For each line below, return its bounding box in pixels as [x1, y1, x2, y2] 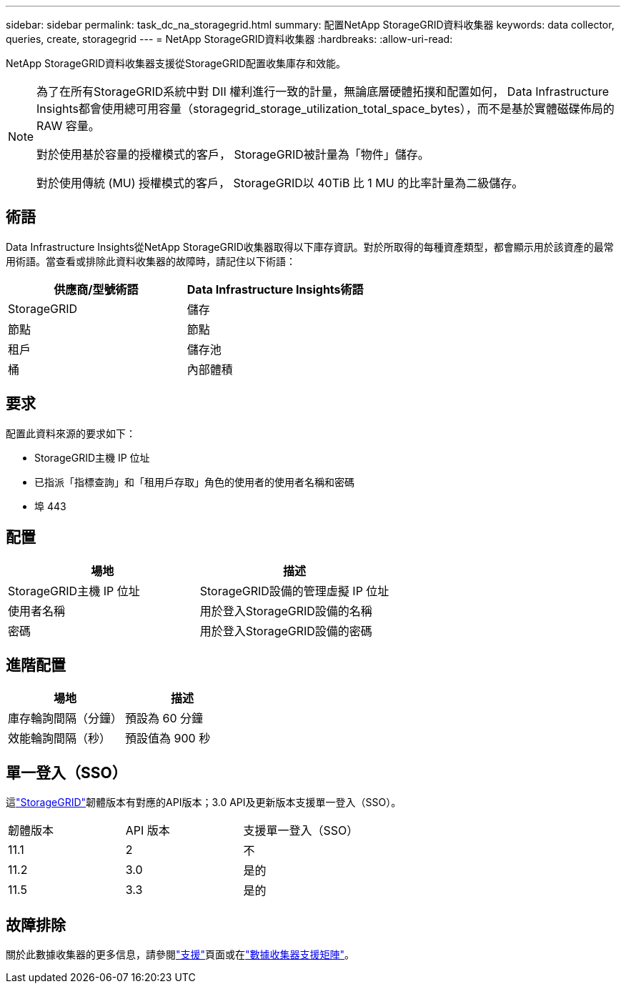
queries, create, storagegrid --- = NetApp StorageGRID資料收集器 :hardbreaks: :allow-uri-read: [6, 33, 453, 45]
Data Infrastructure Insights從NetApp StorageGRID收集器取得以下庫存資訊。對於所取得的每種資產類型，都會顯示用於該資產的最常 [6, 240, 614, 253]
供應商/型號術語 [54, 282, 139, 297]
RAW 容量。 [36, 119, 100, 133]
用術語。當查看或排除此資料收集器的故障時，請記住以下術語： [6, 254, 296, 267]
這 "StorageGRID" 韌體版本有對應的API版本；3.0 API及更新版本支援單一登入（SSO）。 [6, 796, 402, 809]
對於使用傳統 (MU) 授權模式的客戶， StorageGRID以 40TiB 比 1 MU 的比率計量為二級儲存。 [36, 176, 524, 190]
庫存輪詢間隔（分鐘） [8, 711, 123, 726]
